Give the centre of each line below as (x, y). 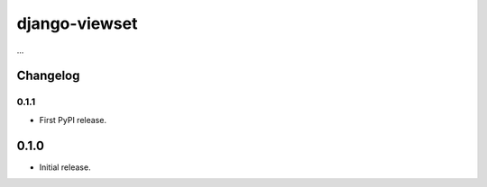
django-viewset (77, 23)
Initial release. (65, 167)
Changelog (48, 76)
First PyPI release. (73, 120)
